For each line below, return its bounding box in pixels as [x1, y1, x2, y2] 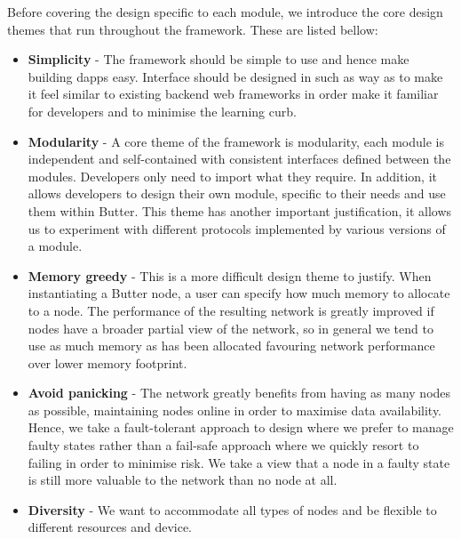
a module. [28, 237, 83, 255]
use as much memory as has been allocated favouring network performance [28, 336, 435, 355]
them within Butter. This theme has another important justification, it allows [28, 201, 452, 220]
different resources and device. [28, 518, 192, 536]
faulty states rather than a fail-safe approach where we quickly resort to [28, 436, 419, 455]
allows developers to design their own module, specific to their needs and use [28, 184, 446, 203]
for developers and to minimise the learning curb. [28, 101, 297, 120]
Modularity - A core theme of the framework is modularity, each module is [28, 132, 444, 150]
